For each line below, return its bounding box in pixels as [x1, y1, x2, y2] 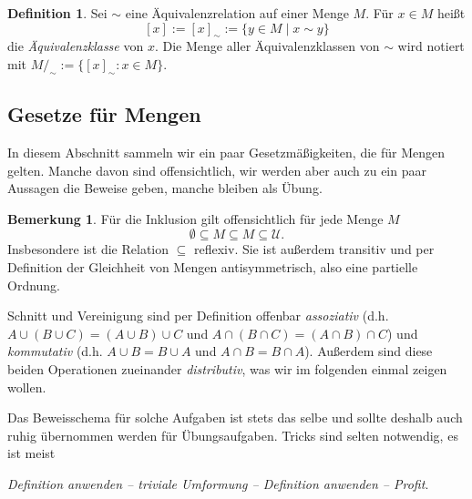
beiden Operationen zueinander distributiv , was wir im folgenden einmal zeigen [7, 359, 447, 378]
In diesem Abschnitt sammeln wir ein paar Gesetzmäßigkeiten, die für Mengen [7, 142, 445, 161]
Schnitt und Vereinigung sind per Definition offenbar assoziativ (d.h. [7, 306, 389, 325]
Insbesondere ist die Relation [7, 239, 169, 259]
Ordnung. [7, 275, 61, 294]
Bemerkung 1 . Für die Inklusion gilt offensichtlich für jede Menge [7, 209, 384, 228]
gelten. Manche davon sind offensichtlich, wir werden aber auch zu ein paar [7, 160, 426, 179]
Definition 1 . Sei [7, 4, 108, 22]
